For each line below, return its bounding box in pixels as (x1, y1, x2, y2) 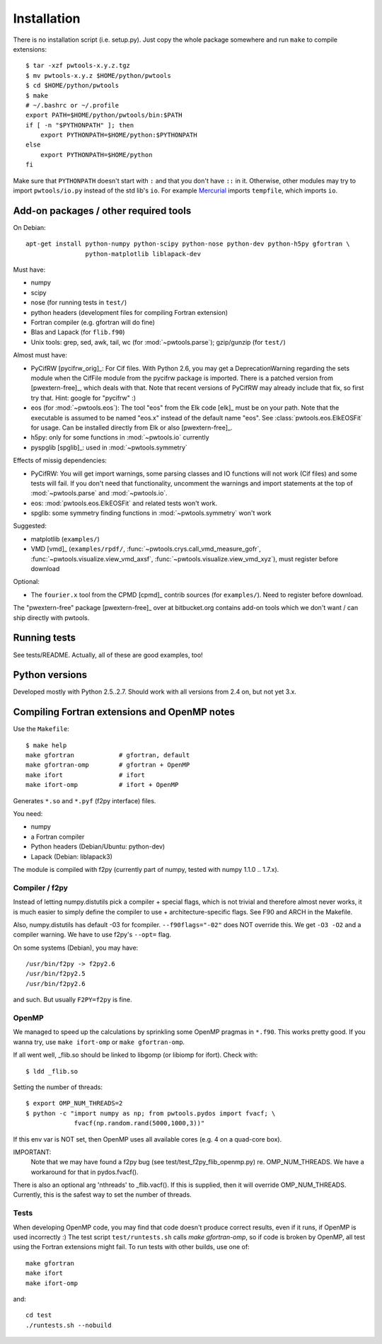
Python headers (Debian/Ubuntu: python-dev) (30, 842, 166, 851)
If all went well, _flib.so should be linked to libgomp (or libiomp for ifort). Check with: (13, 1051, 258, 1059)
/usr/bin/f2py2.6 (25, 980, 86, 987)
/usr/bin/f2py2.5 (25, 970, 86, 978)
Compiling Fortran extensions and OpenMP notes (13, 706, 236, 718)
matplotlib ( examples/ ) (30, 534, 100, 543)
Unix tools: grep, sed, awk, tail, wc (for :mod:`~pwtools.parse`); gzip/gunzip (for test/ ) (30, 338, 286, 346)
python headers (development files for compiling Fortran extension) (30, 308, 228, 316)
